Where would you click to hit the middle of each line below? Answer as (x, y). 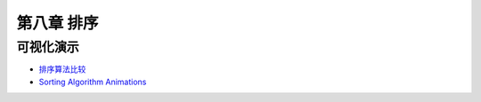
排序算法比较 (62, 69)
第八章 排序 (57, 23)
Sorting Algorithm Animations (93, 82)
